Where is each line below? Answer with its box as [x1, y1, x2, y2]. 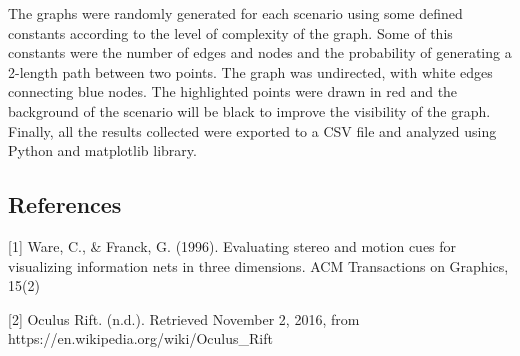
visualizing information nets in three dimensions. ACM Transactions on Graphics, [8, 255, 509, 276]
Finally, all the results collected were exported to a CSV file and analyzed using [8, 120, 497, 141]
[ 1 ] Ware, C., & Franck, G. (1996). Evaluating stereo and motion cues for [8, 235, 457, 256]
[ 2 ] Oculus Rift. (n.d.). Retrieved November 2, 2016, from [8, 308, 360, 329]
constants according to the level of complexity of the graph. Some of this [8, 22, 453, 43]
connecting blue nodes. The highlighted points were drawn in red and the [8, 81, 458, 102]
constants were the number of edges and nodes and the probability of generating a [8, 42, 512, 63]
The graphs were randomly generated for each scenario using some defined [8, 3, 463, 23]
